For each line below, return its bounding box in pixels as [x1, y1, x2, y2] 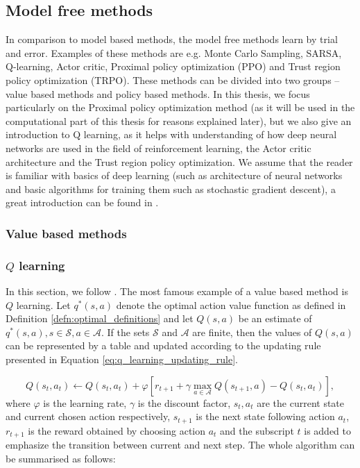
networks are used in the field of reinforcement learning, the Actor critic [6, 140, 311, 155]
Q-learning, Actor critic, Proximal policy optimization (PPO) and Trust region [6, 59, 341, 74]
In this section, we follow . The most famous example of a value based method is [6, 283, 348, 298]
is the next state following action [196, 409, 335, 424]
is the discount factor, [137, 395, 231, 410]
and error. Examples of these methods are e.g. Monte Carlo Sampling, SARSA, [6, 45, 342, 60]
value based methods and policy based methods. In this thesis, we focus [6, 86, 310, 101]
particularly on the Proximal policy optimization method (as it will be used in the [6, 100, 355, 115]
